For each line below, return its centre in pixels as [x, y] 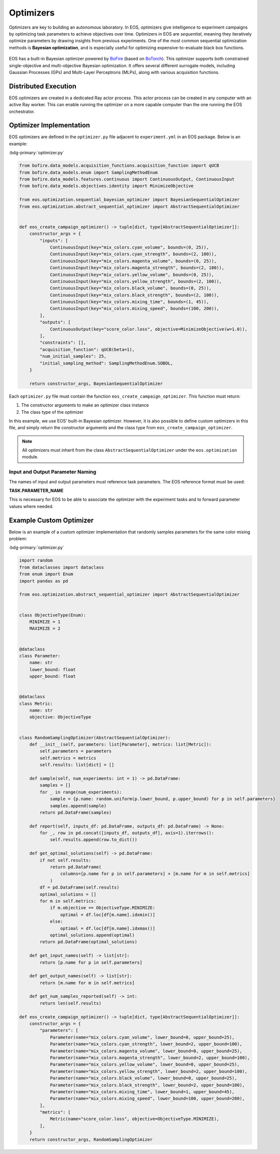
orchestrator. [22, 111]
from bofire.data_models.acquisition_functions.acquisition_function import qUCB [119, 166]
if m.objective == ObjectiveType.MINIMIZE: [103, 908]
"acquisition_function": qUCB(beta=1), [87, 349]
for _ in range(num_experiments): [81, 792]
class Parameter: [40, 656]
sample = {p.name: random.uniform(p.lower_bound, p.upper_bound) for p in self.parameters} [163, 799]
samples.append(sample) [78, 806]
